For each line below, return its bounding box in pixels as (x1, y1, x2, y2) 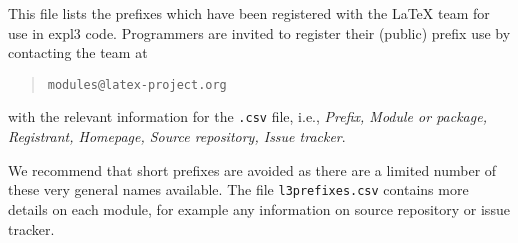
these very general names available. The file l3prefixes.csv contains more (8, 179, 469, 200)
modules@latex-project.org (47, 77, 227, 92)
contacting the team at (8, 42, 148, 63)
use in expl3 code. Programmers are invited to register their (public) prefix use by (8, 22, 511, 43)
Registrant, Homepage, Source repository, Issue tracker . (8, 126, 346, 147)
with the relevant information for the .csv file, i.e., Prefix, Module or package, (8, 106, 487, 127)
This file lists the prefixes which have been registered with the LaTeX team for (8, 3, 490, 23)
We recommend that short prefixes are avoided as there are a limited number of (8, 159, 497, 180)
